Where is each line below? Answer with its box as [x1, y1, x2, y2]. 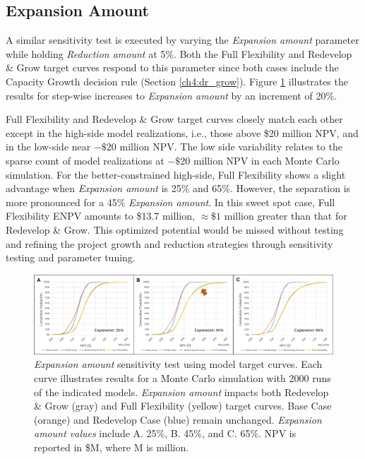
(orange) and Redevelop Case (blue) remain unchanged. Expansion [34, 412, 322, 427]
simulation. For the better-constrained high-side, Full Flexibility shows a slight [6, 167, 346, 181]
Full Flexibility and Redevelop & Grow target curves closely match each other [6, 112, 343, 126]
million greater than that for [224, 208, 347, 223]
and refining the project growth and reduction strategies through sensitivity [6, 236, 333, 251]
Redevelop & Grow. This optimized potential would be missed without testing [6, 222, 344, 237]
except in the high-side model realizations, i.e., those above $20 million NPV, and [6, 125, 359, 140]
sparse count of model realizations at [6, 153, 164, 167]
